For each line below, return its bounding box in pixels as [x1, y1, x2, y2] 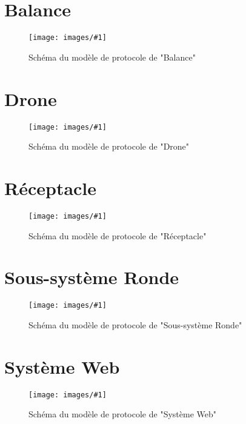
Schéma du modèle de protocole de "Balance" [28, 50, 196, 63]
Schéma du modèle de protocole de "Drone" [28, 140, 190, 153]
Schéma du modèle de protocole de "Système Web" [28, 408, 217, 420]
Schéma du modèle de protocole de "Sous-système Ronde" [28, 318, 242, 331]
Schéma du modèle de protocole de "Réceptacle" [28, 229, 207, 242]
